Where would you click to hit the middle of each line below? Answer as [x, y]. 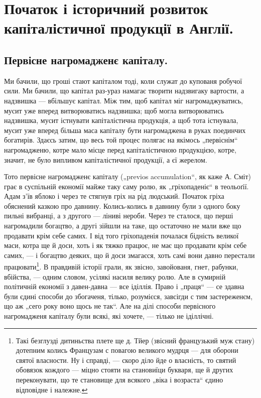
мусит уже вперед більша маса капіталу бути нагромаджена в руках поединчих [125, 130]
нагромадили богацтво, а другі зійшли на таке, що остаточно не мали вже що [123, 226]
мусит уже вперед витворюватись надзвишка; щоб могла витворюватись [114, 110]
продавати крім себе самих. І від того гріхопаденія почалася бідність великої [121, 235]
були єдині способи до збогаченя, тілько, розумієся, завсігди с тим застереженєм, [128, 296]
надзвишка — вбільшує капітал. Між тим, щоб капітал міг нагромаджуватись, [123, 100]
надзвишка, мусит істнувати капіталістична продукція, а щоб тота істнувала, [121, 120]
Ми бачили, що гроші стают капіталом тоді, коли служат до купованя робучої [123, 81]
